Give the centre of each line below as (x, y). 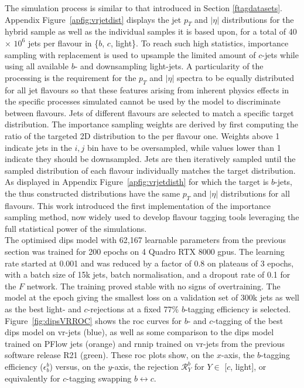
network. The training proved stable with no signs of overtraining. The (153, 286)
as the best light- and (43, 309)
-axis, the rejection (145, 367)
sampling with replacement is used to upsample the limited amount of (130, 54)
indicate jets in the (38, 147)
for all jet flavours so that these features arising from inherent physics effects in (147, 90)
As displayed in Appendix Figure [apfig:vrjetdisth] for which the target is (137, 182)
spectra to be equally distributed (235, 77)
